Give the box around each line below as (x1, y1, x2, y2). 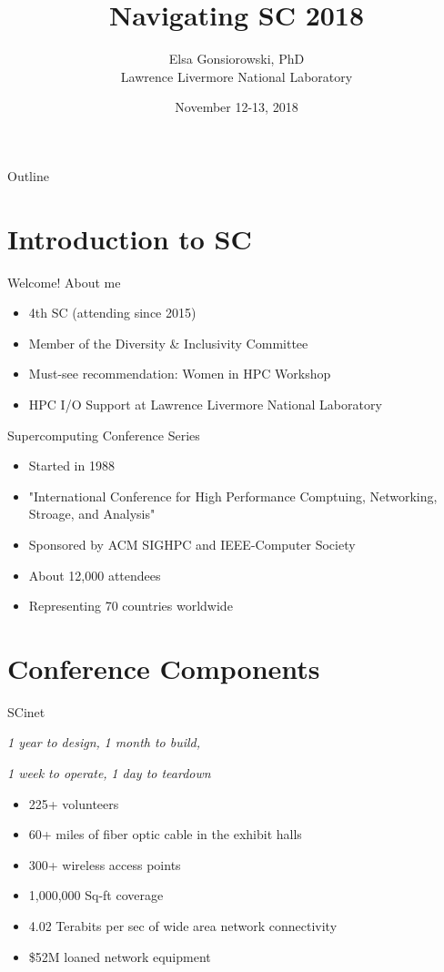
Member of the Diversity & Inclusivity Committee (28, 333, 308, 352)
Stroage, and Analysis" (28, 504, 156, 523)
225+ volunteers (28, 794, 119, 813)
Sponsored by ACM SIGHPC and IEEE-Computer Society (28, 534, 356, 553)
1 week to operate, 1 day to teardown (7, 764, 211, 783)
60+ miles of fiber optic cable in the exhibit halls (28, 825, 302, 844)
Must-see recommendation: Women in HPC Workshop (28, 364, 331, 383)
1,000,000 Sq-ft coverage (28, 886, 164, 905)
